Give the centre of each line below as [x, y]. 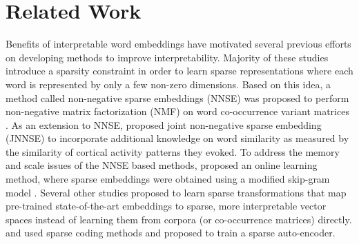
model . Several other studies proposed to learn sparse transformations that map [176, 192]
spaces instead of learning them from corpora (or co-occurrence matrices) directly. [179, 219]
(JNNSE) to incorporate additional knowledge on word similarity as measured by [177, 138]
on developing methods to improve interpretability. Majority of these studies [167, 57]
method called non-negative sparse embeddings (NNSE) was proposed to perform [177, 98]
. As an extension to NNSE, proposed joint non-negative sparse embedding [164, 124]
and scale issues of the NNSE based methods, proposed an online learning [162, 165]
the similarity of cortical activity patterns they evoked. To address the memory [173, 151]
